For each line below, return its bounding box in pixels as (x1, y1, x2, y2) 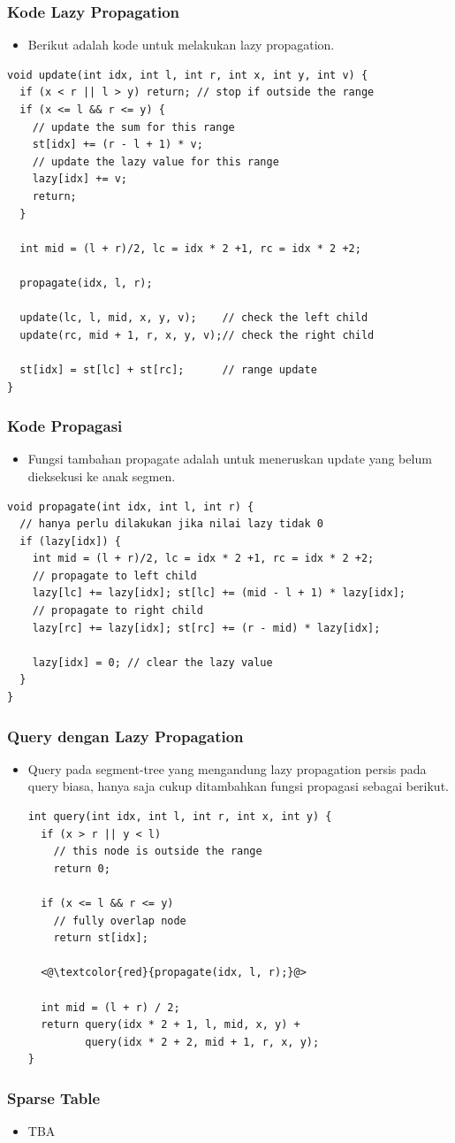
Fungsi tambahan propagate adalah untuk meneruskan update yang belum (27, 449, 432, 468)
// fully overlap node (53, 914, 186, 927)
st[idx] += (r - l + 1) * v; (32, 138, 203, 151)
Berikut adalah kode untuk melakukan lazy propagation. (27, 35, 335, 54)
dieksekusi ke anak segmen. (27, 466, 176, 485)
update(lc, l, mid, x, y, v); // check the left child (19, 311, 368, 325)
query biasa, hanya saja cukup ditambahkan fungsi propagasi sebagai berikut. (27, 777, 449, 795)
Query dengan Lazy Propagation (7, 725, 244, 747)
